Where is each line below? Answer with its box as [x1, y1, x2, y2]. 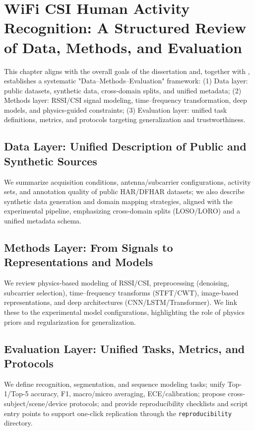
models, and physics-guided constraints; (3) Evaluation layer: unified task [4, 104, 227, 115]
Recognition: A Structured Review [4, 17, 247, 38]
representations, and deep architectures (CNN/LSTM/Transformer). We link [4, 297, 237, 307]
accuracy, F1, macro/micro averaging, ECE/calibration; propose [31, 388, 226, 399]
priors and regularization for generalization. [4, 316, 136, 327]
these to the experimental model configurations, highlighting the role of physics [4, 307, 245, 317]
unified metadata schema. [4, 215, 82, 226]
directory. [4, 418, 33, 428]
